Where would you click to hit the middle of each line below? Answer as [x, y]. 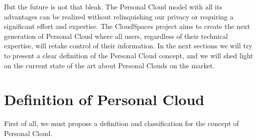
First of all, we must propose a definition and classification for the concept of [122, 123]
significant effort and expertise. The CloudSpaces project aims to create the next [127, 26]
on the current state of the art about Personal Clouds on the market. [109, 65]
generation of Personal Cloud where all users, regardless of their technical [116, 36]
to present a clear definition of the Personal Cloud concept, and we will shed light [129, 55]
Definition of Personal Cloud [104, 99]
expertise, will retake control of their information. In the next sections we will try [128, 46]
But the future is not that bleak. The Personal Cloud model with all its [113, 6]
